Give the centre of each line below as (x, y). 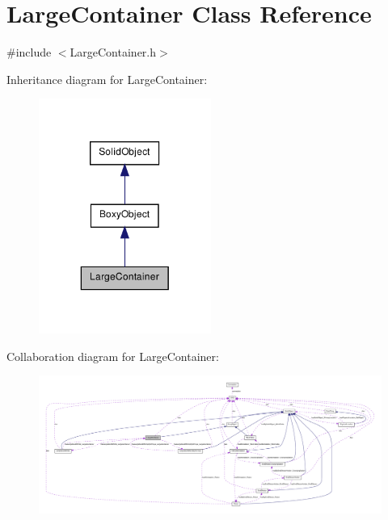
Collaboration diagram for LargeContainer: (113, 356)
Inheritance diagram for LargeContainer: (107, 79)
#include (29, 52)
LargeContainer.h (113, 52)
